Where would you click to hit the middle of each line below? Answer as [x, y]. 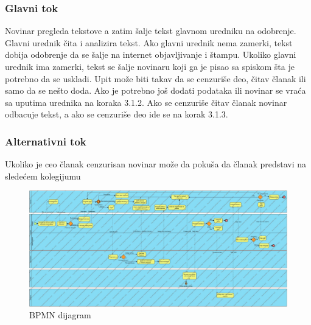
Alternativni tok [46, 141]
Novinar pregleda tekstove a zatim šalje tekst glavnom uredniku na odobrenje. [151, 31]
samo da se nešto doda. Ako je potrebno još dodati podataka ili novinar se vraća [155, 90]
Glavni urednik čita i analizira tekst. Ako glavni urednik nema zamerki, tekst [149, 42]
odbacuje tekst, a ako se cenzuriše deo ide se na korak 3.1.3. [117, 114]
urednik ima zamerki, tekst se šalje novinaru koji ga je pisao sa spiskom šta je [150, 66]
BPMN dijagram [60, 315]
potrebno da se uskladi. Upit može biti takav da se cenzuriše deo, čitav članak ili [155, 78]
